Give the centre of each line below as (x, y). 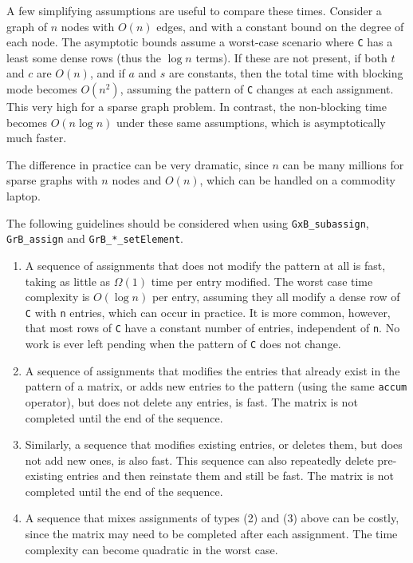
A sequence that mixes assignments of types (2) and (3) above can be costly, (212, 518)
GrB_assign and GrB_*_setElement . (95, 238)
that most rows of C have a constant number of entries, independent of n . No (212, 328)
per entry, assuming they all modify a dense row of (276, 297)
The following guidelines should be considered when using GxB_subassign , (188, 222)
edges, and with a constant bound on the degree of (280, 26)
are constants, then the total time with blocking (286, 73)
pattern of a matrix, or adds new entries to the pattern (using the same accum (216, 386)
